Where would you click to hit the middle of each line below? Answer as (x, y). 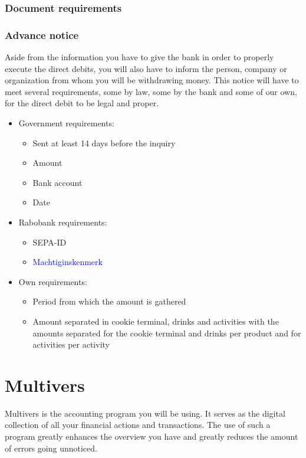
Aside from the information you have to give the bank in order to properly (139, 57)
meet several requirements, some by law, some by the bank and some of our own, (151, 91)
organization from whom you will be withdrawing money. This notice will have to (152, 80)
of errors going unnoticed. (51, 448)
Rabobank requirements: (63, 222)
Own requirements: (53, 281)
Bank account (57, 182)
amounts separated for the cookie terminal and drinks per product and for (167, 333)
